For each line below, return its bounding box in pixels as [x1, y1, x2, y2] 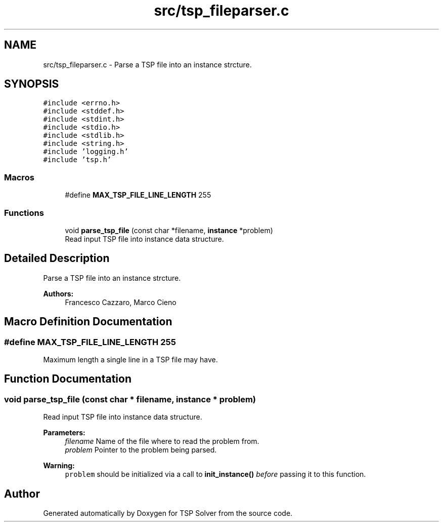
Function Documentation [4, 372, 131, 386]
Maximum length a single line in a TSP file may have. [43, 355, 218, 364]
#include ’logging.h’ [43, 147, 128, 156]
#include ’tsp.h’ [43, 156, 112, 164]
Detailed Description [4, 252, 110, 265]
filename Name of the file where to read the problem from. [65, 437, 259, 446]
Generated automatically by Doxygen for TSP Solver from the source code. [43, 509, 293, 518]
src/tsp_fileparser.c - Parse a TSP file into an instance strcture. [43, 60, 252, 69]
